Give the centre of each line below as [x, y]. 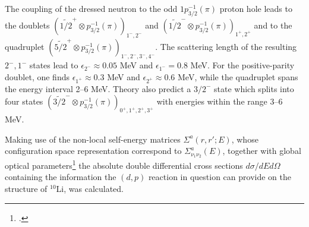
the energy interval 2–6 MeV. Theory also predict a [98, 88]
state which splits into [254, 88]
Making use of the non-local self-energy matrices [93, 139]
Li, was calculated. [90, 189]
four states [24, 101]
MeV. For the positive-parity [242, 65]
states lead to [54, 65]
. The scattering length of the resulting [226, 46]
